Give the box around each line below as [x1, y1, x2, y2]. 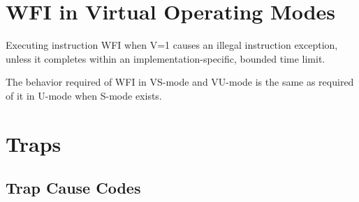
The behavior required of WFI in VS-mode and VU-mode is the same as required [6, 75, 354, 89]
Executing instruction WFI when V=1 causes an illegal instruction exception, [6, 38, 338, 52]
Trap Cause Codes [6, 177, 141, 199]
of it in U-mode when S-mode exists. [6, 88, 162, 102]
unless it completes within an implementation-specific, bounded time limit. [6, 51, 325, 65]
